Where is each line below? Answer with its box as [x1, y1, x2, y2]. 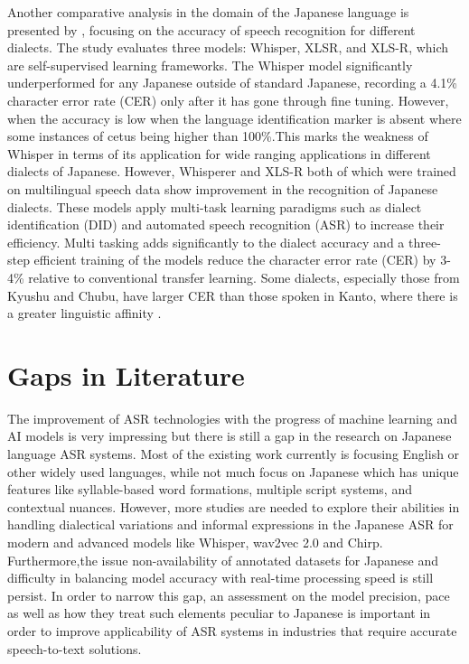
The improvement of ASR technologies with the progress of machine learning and [7, 408, 457, 427]
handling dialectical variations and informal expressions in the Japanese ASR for [7, 515, 454, 534]
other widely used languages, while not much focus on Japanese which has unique [7, 462, 459, 481]
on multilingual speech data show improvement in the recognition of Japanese [7, 179, 438, 198]
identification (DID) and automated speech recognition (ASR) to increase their [7, 215, 445, 234]
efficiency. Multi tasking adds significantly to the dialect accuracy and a [7, 232, 405, 251]
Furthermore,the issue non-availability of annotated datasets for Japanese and [7, 550, 438, 569]
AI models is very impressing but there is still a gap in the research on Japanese [7, 426, 452, 445]
